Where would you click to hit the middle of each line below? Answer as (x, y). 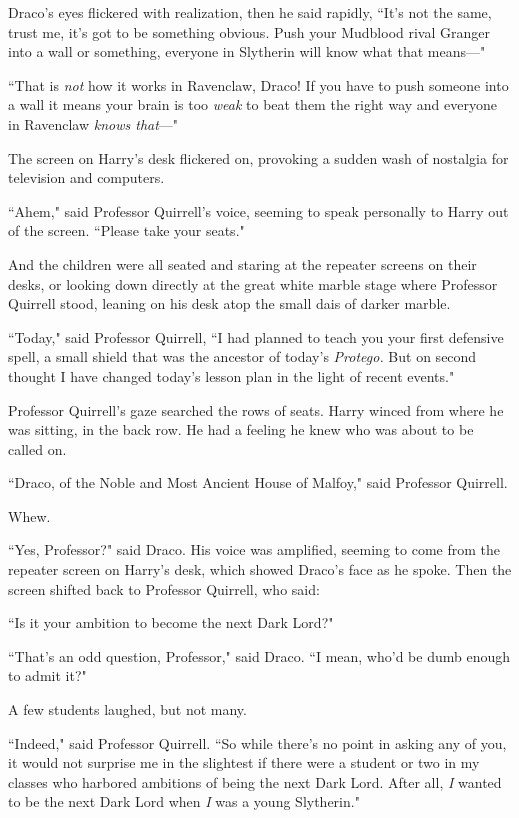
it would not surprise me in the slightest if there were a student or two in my (244, 762)
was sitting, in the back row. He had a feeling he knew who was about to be (241, 429)
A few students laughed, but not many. (127, 709)
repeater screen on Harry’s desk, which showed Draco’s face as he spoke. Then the (260, 569)
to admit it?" (47, 675)
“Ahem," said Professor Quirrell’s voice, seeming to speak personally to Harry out (258, 210)
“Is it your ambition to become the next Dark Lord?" (171, 622)
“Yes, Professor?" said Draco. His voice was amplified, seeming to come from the (254, 549)
